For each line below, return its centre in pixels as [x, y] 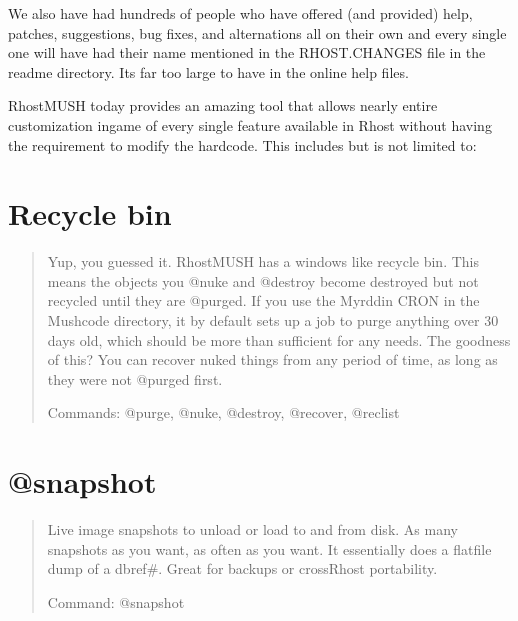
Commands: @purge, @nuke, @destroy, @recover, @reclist [223, 412]
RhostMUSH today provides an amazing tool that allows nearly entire [223, 105]
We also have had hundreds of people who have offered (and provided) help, [240, 13]
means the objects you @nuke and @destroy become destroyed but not [263, 280]
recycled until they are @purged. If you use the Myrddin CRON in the [263, 300]
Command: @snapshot [116, 601]
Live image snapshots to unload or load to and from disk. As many [252, 529]
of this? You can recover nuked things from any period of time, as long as [272, 359]
